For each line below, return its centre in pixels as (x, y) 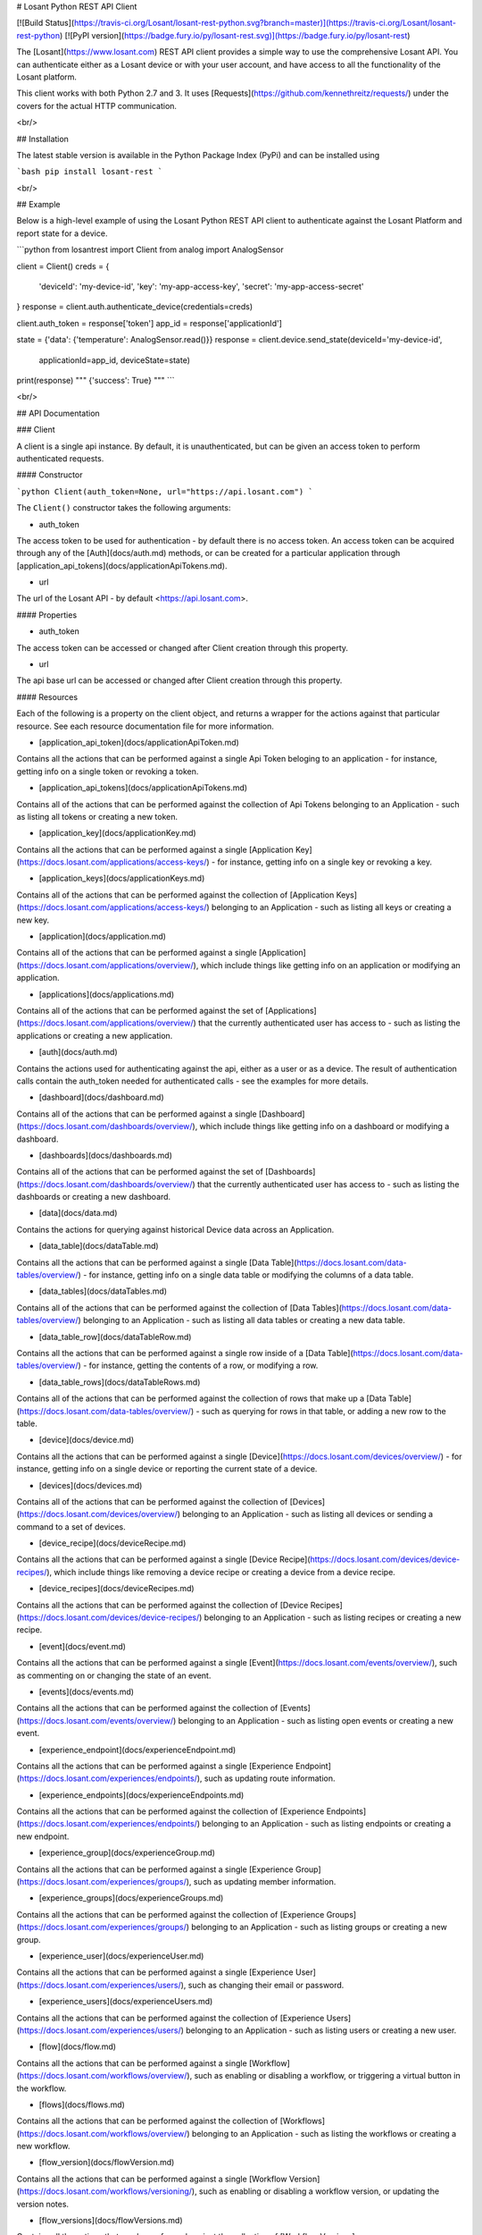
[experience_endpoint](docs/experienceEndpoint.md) (137, 1750)
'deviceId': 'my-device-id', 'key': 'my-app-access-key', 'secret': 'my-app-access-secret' (201, 287)
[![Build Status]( (46, 23)
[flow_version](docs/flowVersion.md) (107, 2163)
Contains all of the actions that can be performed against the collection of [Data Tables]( (179, 1307)
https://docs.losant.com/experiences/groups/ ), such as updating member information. (178, 1882)
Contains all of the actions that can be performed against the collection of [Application (175, 895)
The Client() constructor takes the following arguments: (124, 508)
